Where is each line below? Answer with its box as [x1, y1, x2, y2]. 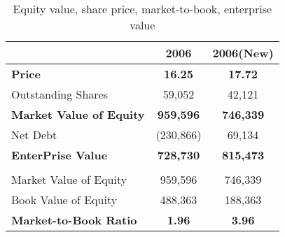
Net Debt [11, 127, 57, 143]
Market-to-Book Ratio [11, 212, 137, 228]
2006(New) [212, 45, 274, 61]
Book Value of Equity [11, 192, 118, 208]
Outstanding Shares [11, 86, 109, 102]
